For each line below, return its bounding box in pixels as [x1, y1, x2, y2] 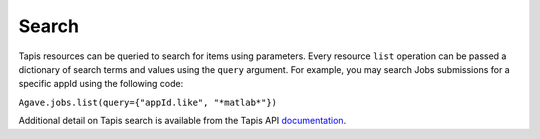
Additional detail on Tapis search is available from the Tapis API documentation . [18, 115, 347, 127]
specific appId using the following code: [18, 78, 184, 90]
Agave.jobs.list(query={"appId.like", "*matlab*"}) [18, 96, 278, 108]
